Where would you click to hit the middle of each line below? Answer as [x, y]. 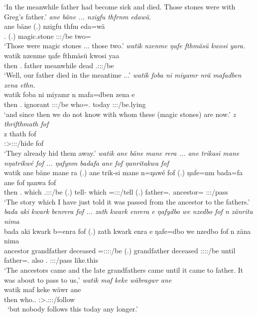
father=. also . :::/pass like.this [51, 260]
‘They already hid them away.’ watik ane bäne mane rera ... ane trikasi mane [122, 153]
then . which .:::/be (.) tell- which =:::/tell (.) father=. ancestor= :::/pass [116, 192]
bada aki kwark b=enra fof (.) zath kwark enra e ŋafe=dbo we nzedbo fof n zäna [128, 231]
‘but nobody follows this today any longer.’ [72, 309]
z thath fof [20, 133]
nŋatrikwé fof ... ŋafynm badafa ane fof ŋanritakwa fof [86, 162]
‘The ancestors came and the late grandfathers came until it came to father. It [124, 270]
